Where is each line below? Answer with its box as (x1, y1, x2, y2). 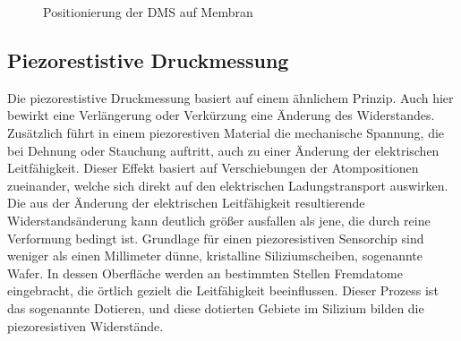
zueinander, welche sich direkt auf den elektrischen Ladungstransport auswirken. (7, 175, 448, 194)
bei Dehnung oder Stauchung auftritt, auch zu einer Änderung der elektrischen (7, 141, 440, 159)
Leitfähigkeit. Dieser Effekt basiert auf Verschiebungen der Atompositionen (7, 158, 419, 177)
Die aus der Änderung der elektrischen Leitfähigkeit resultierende (7, 193, 365, 212)
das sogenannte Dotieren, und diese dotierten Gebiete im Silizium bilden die (7, 298, 424, 317)
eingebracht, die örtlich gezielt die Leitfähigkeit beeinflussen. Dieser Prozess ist (7, 281, 439, 300)
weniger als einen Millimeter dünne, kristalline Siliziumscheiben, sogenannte (7, 246, 423, 265)
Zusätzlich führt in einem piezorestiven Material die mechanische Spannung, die (7, 123, 445, 141)
